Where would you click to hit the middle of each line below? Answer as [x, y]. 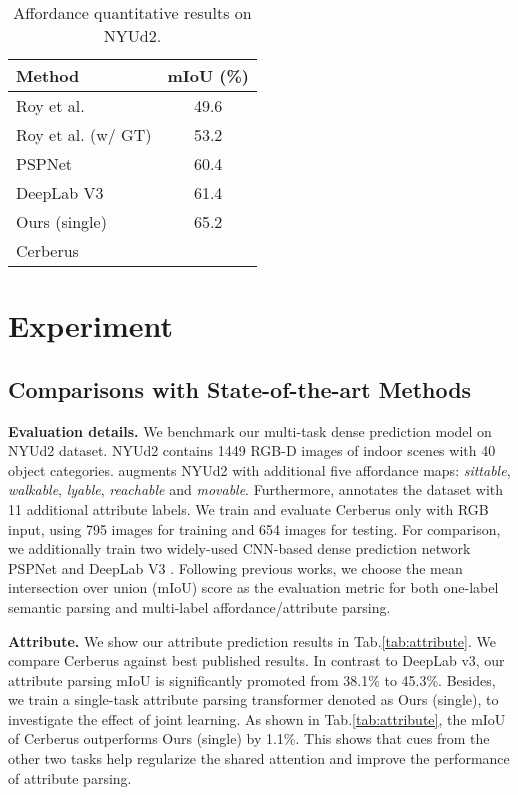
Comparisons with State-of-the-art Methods [240, 388]
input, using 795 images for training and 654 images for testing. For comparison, [254, 528]
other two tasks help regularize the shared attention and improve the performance [259, 758]
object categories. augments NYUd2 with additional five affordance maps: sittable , [259, 469]
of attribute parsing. [70, 777]
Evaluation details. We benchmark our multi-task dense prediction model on [250, 430]
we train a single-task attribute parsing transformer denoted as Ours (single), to [253, 699]
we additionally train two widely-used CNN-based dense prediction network [239, 548]
